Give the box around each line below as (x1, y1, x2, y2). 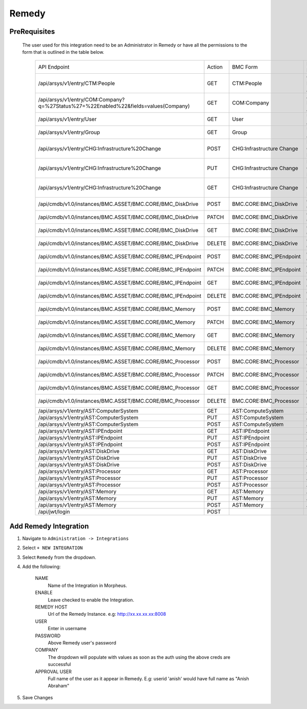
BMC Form (232, 64, 258, 71)
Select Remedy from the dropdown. (22, 554, 97, 560)
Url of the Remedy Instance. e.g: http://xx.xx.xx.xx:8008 (48, 611, 166, 617)
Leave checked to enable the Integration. (48, 597, 135, 603)
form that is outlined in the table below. (22, 49, 104, 55)
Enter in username (48, 625, 86, 632)
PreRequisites (9, 27, 55, 36)
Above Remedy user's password (48, 639, 117, 645)
